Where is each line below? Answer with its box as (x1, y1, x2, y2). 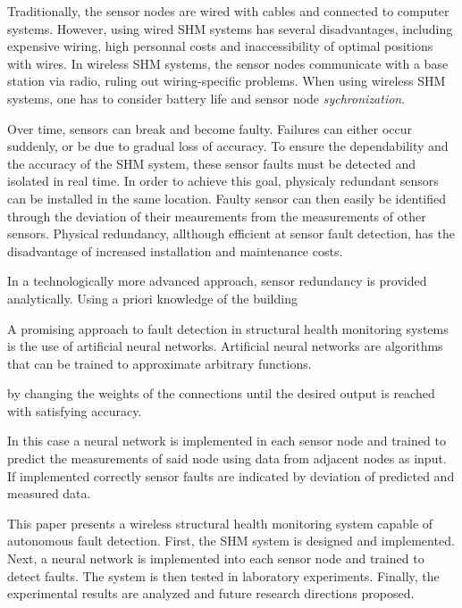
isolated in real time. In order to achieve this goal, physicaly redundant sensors (7, 171, 439, 190)
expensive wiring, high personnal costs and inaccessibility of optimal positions (7, 37, 433, 55)
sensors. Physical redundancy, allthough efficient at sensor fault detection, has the (7, 224, 455, 243)
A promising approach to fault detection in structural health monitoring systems (7, 319, 449, 337)
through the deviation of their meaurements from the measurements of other (7, 206, 426, 225)
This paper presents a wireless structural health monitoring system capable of (7, 513, 433, 532)
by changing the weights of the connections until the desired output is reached (7, 384, 435, 403)
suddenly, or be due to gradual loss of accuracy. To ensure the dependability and (7, 137, 449, 155)
